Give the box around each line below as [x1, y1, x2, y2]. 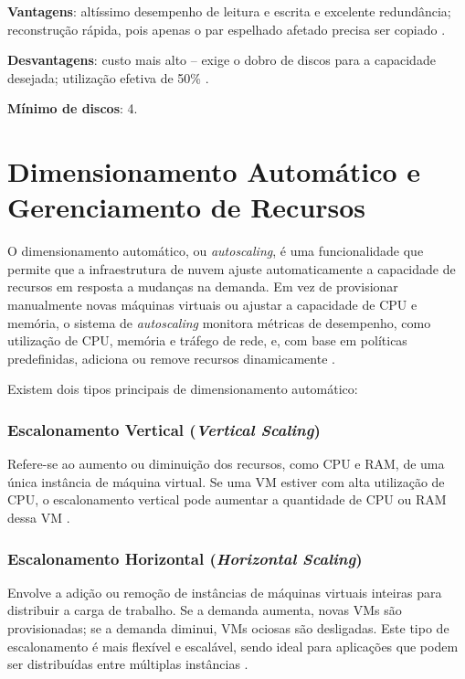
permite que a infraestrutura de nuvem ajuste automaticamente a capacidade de [7, 259, 456, 278]
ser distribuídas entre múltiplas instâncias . [7, 654, 248, 674]
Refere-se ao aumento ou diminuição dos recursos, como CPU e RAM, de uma [7, 454, 445, 473]
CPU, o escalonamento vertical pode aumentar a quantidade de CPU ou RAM [7, 490, 447, 509]
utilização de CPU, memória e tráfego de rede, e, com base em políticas [7, 331, 407, 350]
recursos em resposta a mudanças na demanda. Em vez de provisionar [7, 277, 398, 296]
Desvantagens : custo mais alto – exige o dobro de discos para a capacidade [7, 50, 436, 69]
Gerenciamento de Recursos [7, 188, 366, 226]
